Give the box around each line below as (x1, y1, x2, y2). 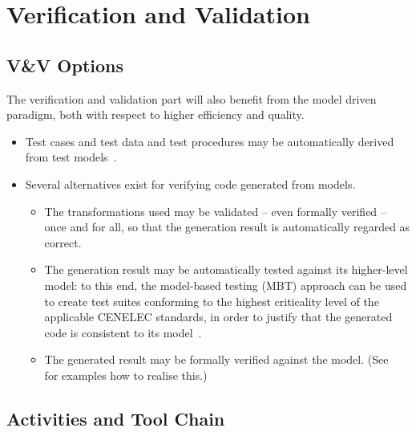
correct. (44, 234, 82, 251)
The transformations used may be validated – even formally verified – (44, 202, 386, 219)
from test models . (25, 149, 117, 165)
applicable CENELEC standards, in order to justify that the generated (44, 308, 393, 325)
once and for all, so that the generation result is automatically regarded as (44, 218, 410, 235)
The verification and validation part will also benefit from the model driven (6, 90, 377, 107)
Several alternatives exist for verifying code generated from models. (25, 175, 356, 192)
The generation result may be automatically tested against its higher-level (44, 261, 408, 278)
